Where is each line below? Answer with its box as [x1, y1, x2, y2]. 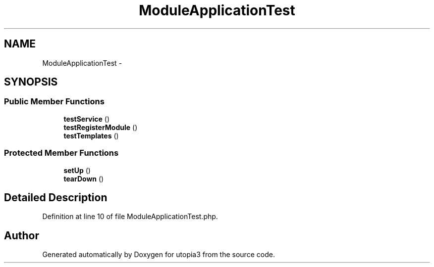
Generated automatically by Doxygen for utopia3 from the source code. [42, 250, 275, 259]
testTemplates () [63, 131, 119, 140]
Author [4, 229, 39, 242]
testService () [63, 114, 110, 123]
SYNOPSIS [4, 76, 58, 89]
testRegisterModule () [63, 123, 138, 132]
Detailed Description [4, 191, 108, 204]
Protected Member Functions [4, 148, 119, 158]
